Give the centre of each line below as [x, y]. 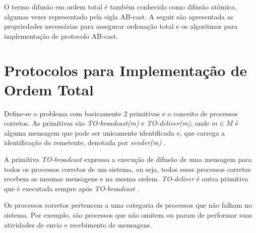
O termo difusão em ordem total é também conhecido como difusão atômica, [121, 6]
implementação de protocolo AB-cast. [61, 36]
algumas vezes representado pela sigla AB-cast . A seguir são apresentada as [119, 16]
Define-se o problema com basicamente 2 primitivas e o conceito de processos [121, 113]
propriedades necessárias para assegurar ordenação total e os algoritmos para [121, 26]
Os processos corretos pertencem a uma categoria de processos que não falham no [128, 205]
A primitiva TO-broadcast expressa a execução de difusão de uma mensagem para [128, 159]
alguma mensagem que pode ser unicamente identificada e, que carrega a [115, 132]
